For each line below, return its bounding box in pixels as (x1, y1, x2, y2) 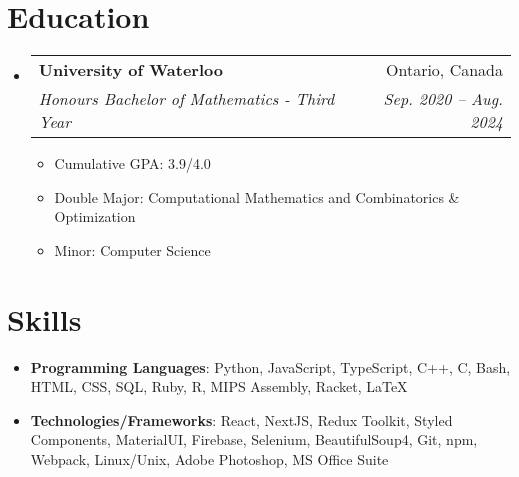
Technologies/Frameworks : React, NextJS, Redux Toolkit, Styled (30, 409, 453, 430)
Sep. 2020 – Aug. (383, 87, 503, 111)
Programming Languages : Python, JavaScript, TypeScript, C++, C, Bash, (30, 356, 511, 377)
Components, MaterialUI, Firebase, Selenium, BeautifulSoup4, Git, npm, (30, 429, 478, 450)
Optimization (54, 206, 136, 227)
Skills (7, 298, 82, 339)
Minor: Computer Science (54, 239, 211, 260)
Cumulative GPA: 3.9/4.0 (54, 153, 211, 174)
